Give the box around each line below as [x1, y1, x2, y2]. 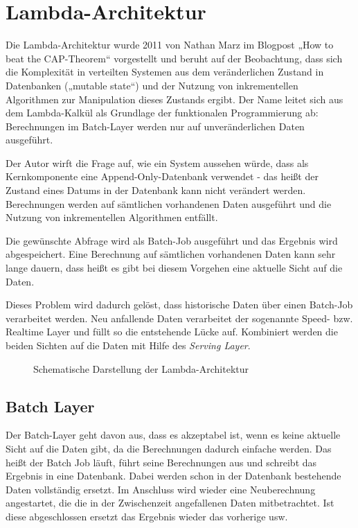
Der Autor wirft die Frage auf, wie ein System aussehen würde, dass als [6, 155, 309, 170]
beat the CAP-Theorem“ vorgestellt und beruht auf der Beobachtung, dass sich [6, 51, 343, 65]
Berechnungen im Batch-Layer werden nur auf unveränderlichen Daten [6, 118, 305, 133]
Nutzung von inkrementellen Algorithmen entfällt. [6, 210, 218, 225]
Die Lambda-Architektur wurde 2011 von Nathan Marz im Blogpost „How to [6, 37, 334, 52]
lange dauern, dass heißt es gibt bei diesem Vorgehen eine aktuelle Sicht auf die [6, 261, 343, 275]
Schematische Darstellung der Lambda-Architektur [33, 361, 249, 376]
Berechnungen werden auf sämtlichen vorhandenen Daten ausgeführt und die [6, 196, 332, 211]
